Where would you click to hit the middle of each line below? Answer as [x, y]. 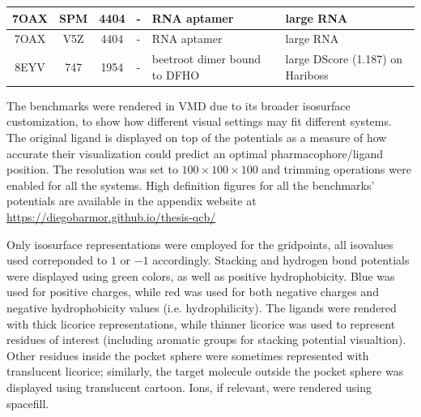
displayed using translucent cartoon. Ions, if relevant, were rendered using [189, 387]
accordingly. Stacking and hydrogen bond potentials [281, 260]
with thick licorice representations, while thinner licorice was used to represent [201, 323]
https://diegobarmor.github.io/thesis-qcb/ [111, 217]
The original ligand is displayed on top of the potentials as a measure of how [197, 138]
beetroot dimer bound [206, 59]
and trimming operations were [336, 169]
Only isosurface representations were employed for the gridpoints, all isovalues [200, 244]
